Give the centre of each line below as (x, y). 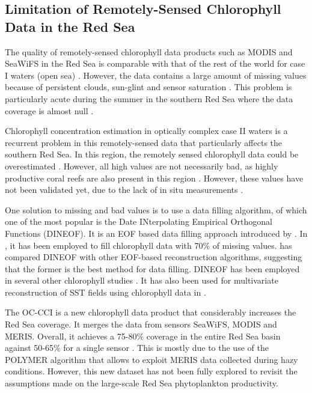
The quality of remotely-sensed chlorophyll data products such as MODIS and (149, 51)
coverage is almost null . (49, 110)
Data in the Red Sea (70, 26)
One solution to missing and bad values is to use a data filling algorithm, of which (156, 209)
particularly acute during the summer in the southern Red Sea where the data (149, 98)
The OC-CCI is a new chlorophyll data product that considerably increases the (151, 312)
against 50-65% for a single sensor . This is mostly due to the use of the (137, 348)
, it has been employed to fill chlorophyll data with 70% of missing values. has (148, 245)
